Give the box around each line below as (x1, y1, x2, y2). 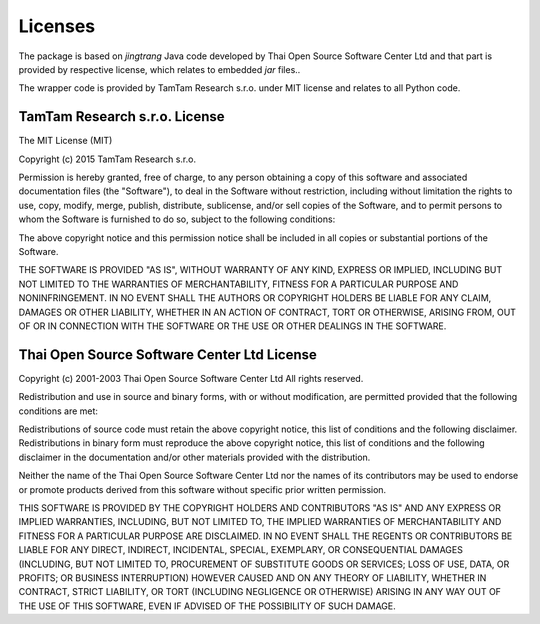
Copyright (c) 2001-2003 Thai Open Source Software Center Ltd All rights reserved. (18, 372, 364, 384)
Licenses (18, 15, 96, 37)
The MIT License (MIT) (18, 135, 113, 147)
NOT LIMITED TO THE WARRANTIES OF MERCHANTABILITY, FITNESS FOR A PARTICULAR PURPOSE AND (18, 278, 459, 290)
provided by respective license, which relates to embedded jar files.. (18, 63, 301, 75)
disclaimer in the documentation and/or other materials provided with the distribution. (18, 451, 371, 463)
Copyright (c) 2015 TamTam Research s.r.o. (18, 153, 197, 165)
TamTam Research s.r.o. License (18, 108, 225, 125)
